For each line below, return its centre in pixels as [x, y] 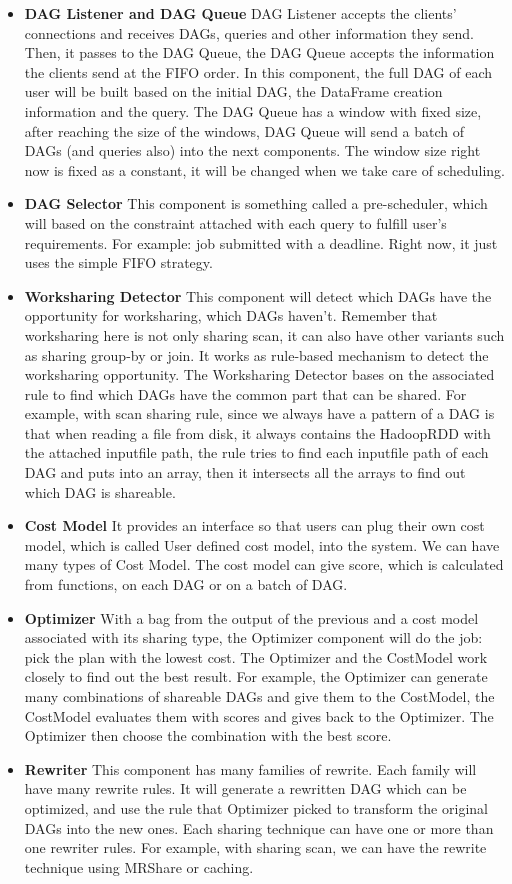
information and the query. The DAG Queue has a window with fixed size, [253, 110]
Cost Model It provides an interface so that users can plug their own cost [254, 525]
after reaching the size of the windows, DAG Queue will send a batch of [244, 130]
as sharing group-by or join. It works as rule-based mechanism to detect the [256, 354]
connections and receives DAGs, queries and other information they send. [249, 32]
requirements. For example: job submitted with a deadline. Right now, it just [261, 242]
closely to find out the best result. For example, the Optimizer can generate [256, 676]
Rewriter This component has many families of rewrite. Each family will [250, 768]
